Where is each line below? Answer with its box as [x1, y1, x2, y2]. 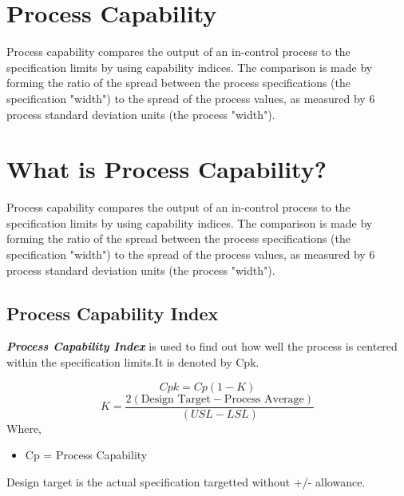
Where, [6, 419, 42, 436]
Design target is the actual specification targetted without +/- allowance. [6, 473, 366, 490]
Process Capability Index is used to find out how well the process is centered [6, 338, 398, 355]
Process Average [224, 393, 304, 405]
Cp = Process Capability [25, 446, 148, 463]
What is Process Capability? [6, 153, 327, 185]
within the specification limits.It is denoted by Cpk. [6, 353, 259, 370]
